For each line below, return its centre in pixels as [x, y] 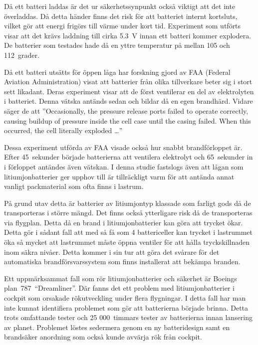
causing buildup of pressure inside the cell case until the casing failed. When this [128, 120]
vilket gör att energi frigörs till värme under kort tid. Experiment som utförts [123, 26]
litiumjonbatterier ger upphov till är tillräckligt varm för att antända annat [119, 176]
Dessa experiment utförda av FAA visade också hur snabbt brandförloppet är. [123, 147]
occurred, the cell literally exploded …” [63, 130]
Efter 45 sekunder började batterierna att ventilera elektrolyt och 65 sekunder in [129, 157]
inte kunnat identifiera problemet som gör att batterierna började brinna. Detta [126, 307]
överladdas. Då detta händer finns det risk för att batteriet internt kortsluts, [121, 16]
